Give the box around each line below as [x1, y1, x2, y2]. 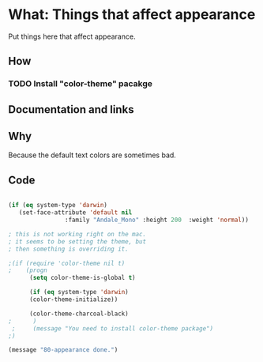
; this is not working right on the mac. [8, 230, 147, 238]
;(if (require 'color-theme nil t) [8, 259, 126, 267]
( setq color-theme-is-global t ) [28, 274, 136, 282]
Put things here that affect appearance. [8, 32, 136, 41]
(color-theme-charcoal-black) [28, 310, 129, 318]
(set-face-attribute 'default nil [18, 209, 133, 217]
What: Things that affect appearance [8, 6, 256, 24]
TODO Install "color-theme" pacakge [8, 78, 152, 89]
